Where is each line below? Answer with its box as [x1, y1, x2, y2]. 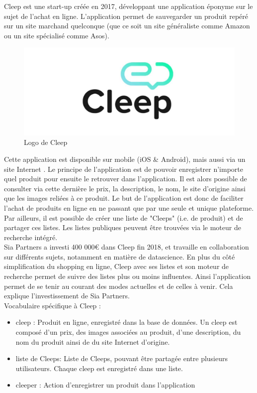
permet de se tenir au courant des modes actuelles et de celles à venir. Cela [4, 280, 233, 291]
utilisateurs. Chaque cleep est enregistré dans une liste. [15, 363, 183, 373]
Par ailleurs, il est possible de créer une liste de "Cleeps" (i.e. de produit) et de [4, 212, 243, 223]
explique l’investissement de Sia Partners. [4, 290, 130, 301]
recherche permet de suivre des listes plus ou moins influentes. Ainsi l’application [4, 271, 251, 281]
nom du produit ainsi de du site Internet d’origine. [15, 336, 170, 347]
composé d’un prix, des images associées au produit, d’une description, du [15, 327, 241, 337]
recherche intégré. [4, 232, 58, 242]
